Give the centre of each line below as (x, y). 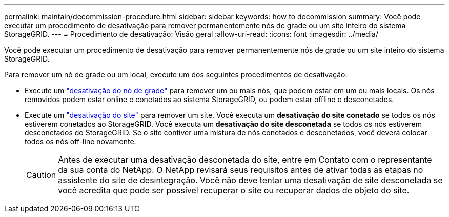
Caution (41, 175)
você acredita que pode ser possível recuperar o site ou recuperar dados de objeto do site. (234, 190)
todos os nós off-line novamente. (80, 141)
